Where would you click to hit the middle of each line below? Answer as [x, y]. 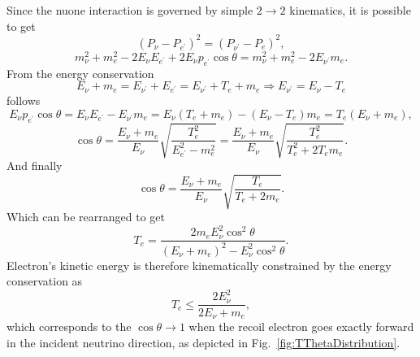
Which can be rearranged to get [86, 217]
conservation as [45, 281]
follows [24, 100]
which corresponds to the [69, 326]
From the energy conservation [80, 73]
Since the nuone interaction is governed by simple [130, 10]
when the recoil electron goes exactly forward [301, 326]
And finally [35, 165]
